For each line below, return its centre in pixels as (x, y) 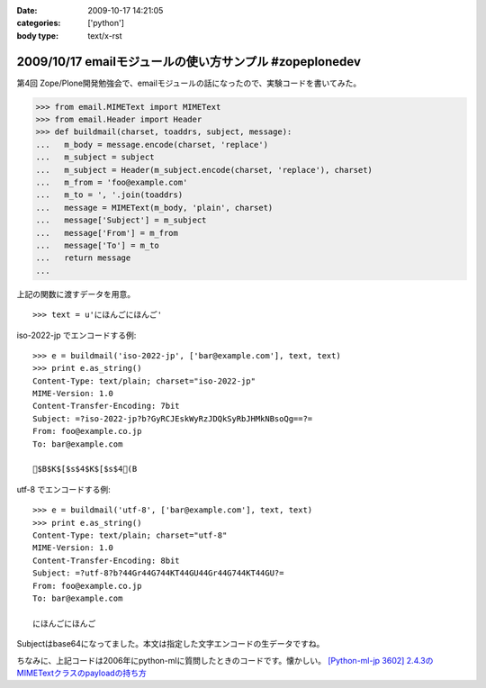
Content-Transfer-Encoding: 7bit (106, 406)
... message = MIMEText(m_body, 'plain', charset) (154, 208)
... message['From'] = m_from (107, 233)
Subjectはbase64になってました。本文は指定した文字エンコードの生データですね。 (171, 644)
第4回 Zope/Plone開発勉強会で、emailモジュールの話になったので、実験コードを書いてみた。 (189, 83)
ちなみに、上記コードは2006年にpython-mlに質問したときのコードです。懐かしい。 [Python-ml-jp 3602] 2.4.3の (225, 660)
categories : (39, 23)
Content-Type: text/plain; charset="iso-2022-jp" (144, 381)
